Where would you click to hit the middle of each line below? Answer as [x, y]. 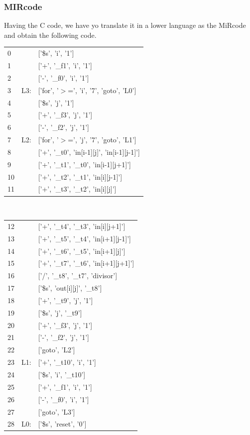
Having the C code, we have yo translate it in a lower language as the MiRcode [125, 25]
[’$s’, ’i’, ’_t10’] [62, 374]
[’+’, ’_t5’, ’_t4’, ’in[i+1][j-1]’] [84, 238]
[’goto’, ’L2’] [57, 350]
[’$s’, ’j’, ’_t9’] [60, 312]
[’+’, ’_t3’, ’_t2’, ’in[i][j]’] [77, 189]
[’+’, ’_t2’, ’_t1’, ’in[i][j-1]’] [80, 176]
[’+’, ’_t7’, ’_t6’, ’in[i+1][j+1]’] [86, 263]
